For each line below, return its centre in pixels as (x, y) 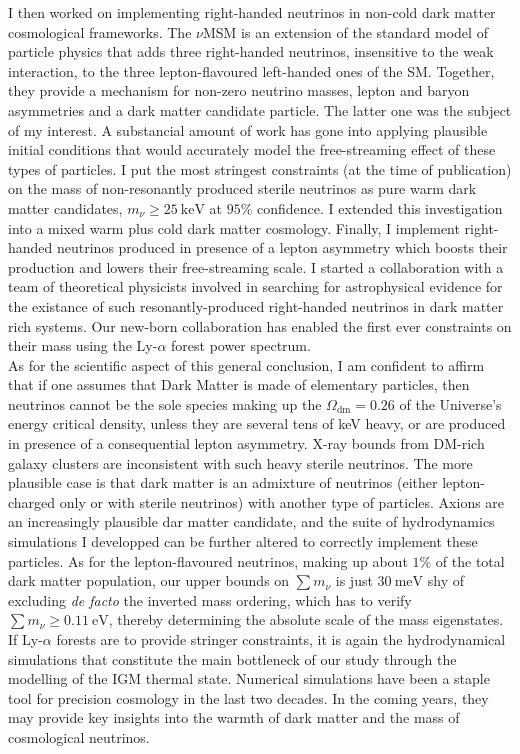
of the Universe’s (450, 403)
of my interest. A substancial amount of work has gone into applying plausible (248, 129)
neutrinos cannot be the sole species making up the (165, 403)
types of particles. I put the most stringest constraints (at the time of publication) (260, 168)
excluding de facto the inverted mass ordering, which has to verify (210, 599)
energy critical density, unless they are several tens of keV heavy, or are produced (257, 423)
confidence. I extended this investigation (380, 207)
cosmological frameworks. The (100, 31)
